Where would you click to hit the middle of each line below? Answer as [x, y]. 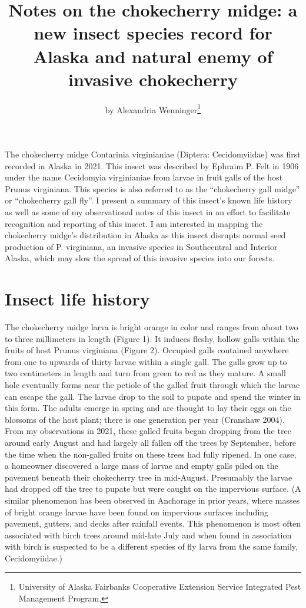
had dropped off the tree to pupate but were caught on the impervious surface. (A [153, 489]
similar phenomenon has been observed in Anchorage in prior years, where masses [152, 500]
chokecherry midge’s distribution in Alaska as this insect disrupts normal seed [145, 235]
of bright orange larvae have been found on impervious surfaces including [137, 512]
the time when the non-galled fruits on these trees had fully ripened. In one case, [151, 454]
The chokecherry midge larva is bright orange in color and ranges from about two [152, 327]
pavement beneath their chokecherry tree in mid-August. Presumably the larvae [149, 477]
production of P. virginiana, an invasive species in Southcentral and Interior [141, 246]
